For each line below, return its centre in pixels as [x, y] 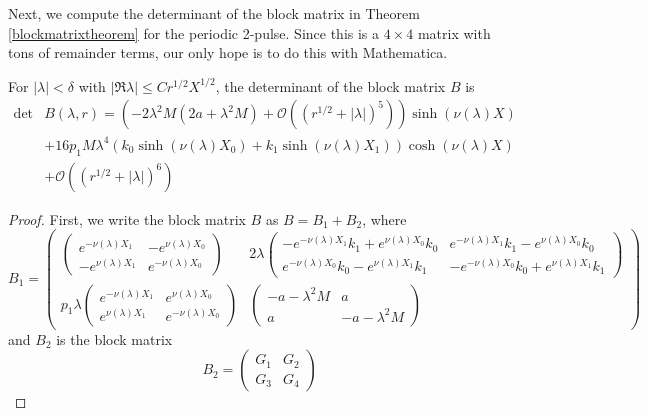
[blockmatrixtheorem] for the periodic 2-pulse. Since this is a [194, 32]
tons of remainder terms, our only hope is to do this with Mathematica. [228, 52]
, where [384, 218]
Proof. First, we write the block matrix [127, 218]
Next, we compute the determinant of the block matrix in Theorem [214, 13]
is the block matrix [114, 338]
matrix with [454, 32]
